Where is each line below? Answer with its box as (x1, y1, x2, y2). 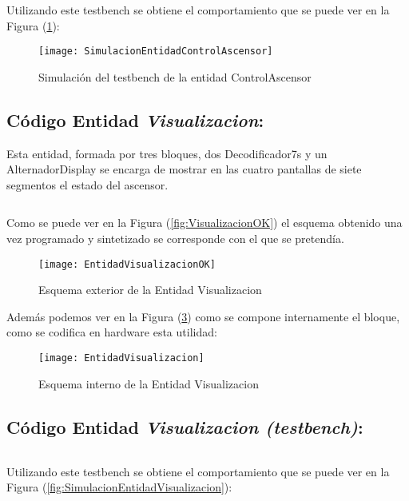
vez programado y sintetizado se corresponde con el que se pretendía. (6, 230, 344, 247)
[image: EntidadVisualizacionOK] (38, 258, 216, 270)
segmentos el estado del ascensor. (6, 176, 169, 193)
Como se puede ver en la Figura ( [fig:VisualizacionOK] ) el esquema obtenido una (6, 214, 403, 231)
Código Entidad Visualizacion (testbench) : (6, 414, 363, 439)
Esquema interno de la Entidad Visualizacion (38, 375, 259, 392)
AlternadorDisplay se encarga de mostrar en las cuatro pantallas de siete (6, 161, 362, 177)
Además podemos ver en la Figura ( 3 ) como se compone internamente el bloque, (6, 308, 400, 324)
